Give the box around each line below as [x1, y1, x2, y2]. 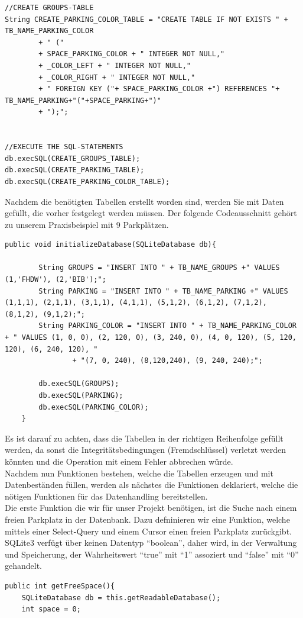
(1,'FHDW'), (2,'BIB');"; [5, 275, 106, 284]
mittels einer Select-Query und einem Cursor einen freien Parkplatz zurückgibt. [5, 524, 292, 537]
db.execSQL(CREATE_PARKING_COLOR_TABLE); [5, 177, 170, 186]
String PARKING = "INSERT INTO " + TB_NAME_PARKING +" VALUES [38, 287, 288, 295]
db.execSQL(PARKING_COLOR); [38, 403, 149, 411]
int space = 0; [21, 605, 81, 614]
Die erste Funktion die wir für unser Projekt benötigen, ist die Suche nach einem [5, 501, 297, 514]
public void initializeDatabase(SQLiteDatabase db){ [5, 240, 216, 249]
